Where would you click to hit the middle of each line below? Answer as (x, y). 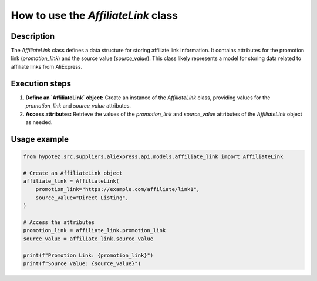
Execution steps (41, 83)
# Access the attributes (59, 223)
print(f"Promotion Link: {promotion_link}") (88, 255)
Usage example (40, 139)
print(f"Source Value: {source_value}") (82, 264)
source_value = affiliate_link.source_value (88, 239)
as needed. (39, 122)
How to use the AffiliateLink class (95, 15)
